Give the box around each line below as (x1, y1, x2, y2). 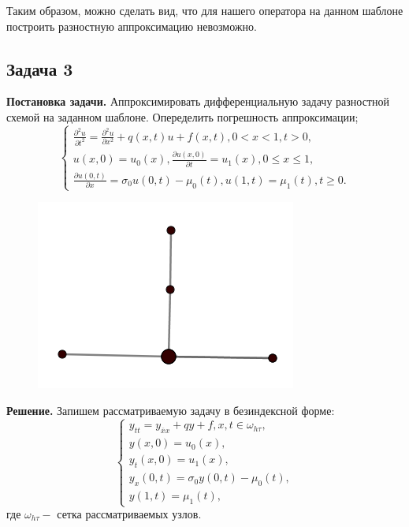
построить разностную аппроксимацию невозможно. (6, 17, 257, 34)
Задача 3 (6, 56, 73, 80)
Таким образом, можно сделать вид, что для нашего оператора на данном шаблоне (6, 2, 403, 18)
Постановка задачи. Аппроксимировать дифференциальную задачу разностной (6, 93, 389, 110)
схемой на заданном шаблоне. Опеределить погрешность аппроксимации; (6, 108, 359, 125)
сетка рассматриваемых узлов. (57, 506, 202, 521)
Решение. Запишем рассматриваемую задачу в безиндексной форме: (6, 402, 335, 418)
